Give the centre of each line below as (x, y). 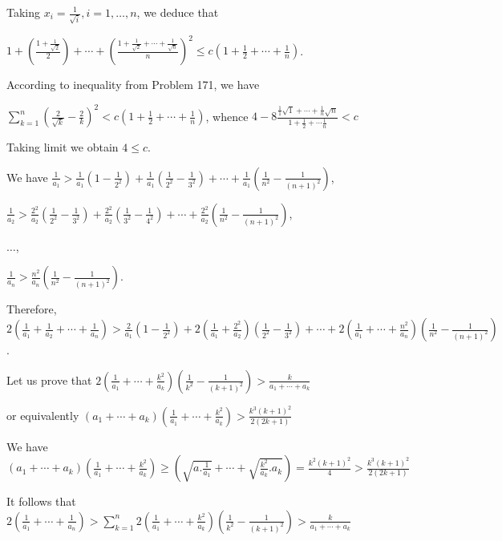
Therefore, (32, 309)
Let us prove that (49, 380)
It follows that (41, 501)
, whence (227, 116)
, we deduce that (178, 12)
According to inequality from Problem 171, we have (133, 85)
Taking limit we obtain (63, 147)
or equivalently (43, 415)
